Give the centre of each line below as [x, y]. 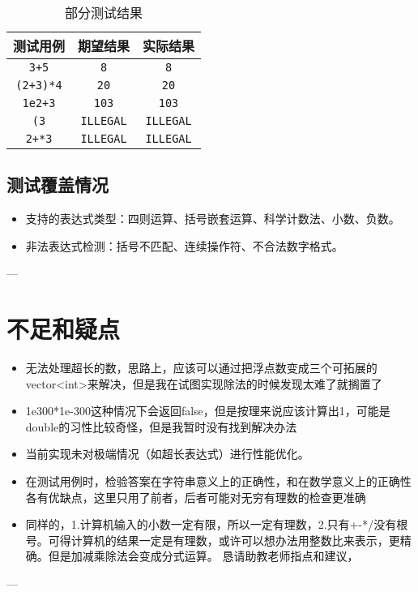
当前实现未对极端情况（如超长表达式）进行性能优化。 [167, 454]
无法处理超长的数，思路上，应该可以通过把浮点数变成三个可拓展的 [201, 368]
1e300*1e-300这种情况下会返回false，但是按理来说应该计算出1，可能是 [208, 411]
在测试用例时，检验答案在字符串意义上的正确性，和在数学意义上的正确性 [218, 481]
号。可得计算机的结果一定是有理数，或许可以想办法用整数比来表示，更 [213, 540]
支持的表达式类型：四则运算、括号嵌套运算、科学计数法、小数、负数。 [213, 219]
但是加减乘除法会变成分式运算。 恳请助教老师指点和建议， [203, 556]
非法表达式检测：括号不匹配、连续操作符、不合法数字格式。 [184, 245]
